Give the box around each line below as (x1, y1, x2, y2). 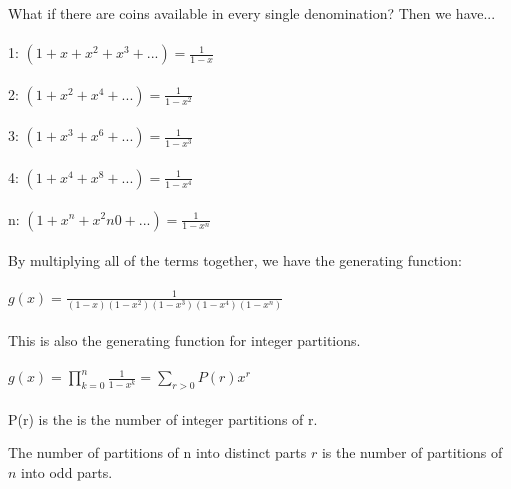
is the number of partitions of (321, 442, 503, 463)
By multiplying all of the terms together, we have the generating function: (8, 250, 462, 271)
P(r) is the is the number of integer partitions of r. (8, 408, 318, 429)
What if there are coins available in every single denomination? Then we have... (8, 3, 496, 23)
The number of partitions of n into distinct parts (8, 442, 307, 463)
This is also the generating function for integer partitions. (8, 329, 361, 350)
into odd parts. (21, 462, 113, 483)
